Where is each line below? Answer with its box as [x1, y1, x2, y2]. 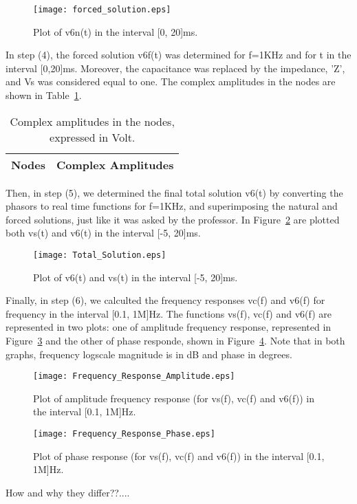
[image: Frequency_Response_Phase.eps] [33, 429, 215, 439]
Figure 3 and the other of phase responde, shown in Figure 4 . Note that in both [6, 333, 345, 348]
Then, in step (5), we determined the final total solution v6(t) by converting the [6, 185, 343, 199]
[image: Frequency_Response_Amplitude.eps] [33, 371, 235, 382]
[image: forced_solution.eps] [33, 5, 171, 14]
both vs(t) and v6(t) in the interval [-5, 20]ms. [6, 226, 201, 240]
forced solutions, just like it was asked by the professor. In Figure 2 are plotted [6, 212, 340, 226]
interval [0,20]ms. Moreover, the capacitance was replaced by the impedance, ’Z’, [6, 61, 345, 75]
